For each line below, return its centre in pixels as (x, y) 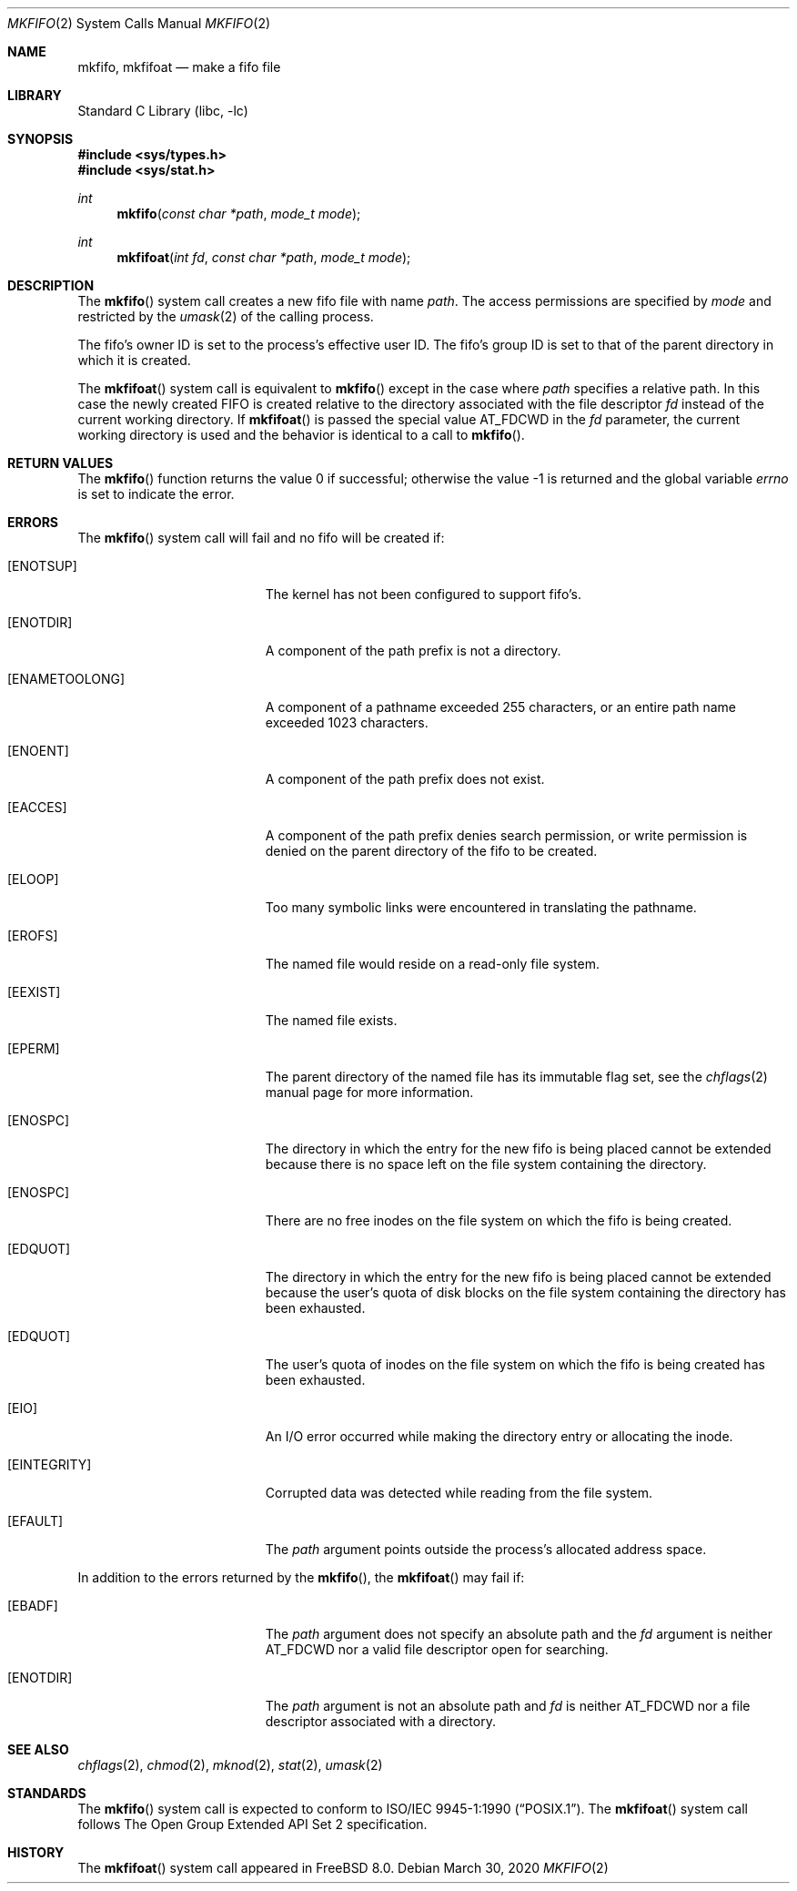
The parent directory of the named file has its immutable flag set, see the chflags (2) (516, 1077)
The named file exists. (331, 1020)
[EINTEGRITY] (50, 1464)
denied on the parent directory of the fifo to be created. (431, 851)
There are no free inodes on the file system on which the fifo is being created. (499, 1220)
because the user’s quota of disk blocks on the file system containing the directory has (525, 1292)
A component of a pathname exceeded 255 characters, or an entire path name (500, 707)
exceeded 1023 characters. (347, 722)
